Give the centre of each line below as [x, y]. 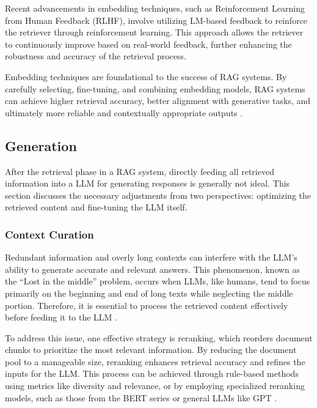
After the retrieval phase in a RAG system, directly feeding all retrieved [140, 171]
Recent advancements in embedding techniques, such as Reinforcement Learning [155, 8]
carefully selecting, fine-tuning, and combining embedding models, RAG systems [155, 88]
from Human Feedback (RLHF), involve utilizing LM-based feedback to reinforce [156, 20]
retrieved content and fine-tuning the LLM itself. [96, 207]
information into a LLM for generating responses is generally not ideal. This [148, 183]
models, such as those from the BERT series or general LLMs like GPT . [141, 397]
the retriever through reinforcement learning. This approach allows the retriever [154, 32]
